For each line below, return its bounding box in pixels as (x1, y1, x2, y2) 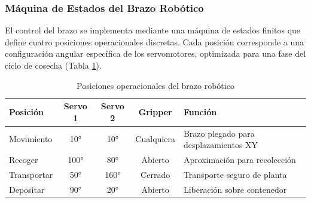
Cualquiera (135, 133, 175, 145)
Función (183, 105, 217, 118)
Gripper (138, 105, 172, 118)
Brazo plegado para (183, 127, 255, 139)
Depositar (9, 183, 45, 195)
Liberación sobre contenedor (183, 183, 287, 195)
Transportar (9, 168, 53, 180)
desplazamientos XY (183, 139, 258, 151)
